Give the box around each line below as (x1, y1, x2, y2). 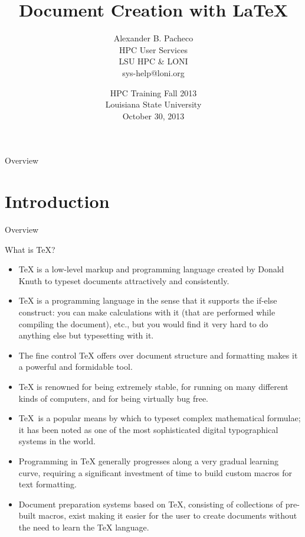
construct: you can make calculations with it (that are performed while (18, 305, 276, 318)
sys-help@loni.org (122, 66, 185, 79)
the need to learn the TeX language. (18, 520, 149, 533)
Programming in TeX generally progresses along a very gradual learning (18, 454, 278, 467)
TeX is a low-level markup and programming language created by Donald (18, 263, 284, 275)
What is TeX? (5, 243, 55, 255)
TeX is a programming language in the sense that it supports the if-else (18, 294, 277, 307)
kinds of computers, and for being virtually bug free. (18, 392, 208, 404)
